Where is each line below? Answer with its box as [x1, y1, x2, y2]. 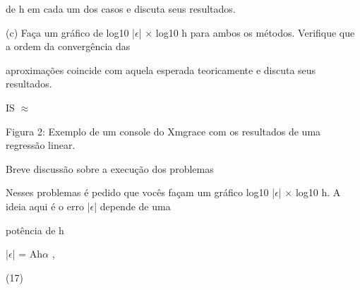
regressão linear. [6, 138, 76, 152]
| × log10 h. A [278, 185, 341, 200]
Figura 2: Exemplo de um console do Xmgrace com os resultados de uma [6, 123, 321, 138]
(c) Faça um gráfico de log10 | [6, 25, 135, 40]
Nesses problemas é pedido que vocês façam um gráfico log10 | [6, 185, 275, 200]
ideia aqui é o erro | [6, 198, 90, 213]
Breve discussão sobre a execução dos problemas [6, 161, 214, 176]
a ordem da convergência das [6, 39, 131, 54]
